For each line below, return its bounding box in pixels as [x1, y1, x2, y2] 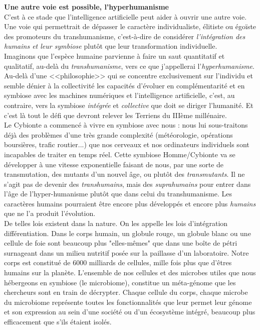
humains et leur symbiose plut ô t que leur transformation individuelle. [4, 41, 217, 51]
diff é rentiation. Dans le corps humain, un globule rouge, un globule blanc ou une [4, 228, 251, 238]
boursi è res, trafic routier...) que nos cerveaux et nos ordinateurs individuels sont [4, 139, 249, 150]
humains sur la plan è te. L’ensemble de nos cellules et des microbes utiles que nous [4, 267, 256, 278]
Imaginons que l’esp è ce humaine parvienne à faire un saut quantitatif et [4, 50, 225, 61]
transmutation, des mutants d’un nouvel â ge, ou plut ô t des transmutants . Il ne [4, 169, 245, 179]
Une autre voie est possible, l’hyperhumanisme [4, 2, 169, 12]
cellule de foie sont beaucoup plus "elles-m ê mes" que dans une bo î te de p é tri [4, 238, 237, 248]
